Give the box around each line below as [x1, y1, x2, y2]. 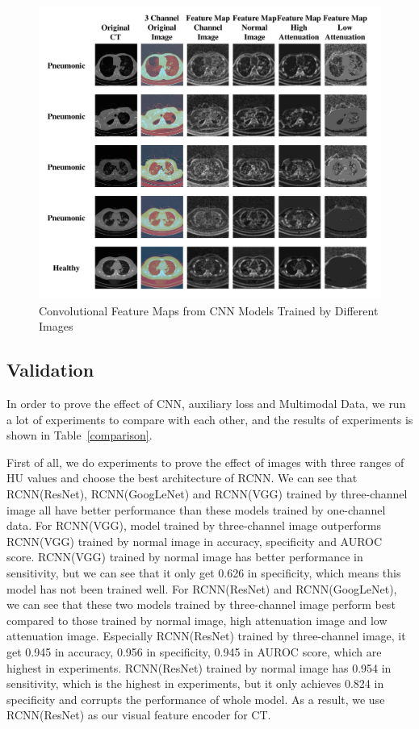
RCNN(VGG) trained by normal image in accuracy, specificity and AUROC [6, 532, 383, 549]
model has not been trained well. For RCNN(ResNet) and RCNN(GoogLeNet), [6, 580, 397, 597]
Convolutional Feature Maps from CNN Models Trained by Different [39, 302, 379, 319]
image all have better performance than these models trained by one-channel [6, 501, 386, 518]
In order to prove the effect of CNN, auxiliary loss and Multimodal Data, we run [6, 395, 406, 412]
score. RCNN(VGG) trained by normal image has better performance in [6, 548, 363, 565]
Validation [6, 357, 94, 382]
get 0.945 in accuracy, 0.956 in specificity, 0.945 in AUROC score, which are [6, 644, 382, 660]
